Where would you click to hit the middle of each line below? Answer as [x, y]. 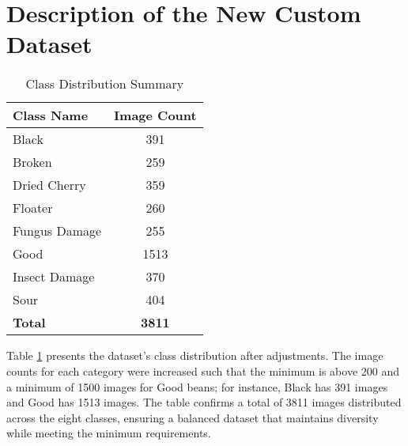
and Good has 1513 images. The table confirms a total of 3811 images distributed [204, 402]
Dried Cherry [49, 185]
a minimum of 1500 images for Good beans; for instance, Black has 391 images [197, 386]
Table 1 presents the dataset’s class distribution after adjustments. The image [195, 355]
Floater [33, 208]
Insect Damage [54, 277]
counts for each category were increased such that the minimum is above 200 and [203, 370]
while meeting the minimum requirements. [109, 433]
